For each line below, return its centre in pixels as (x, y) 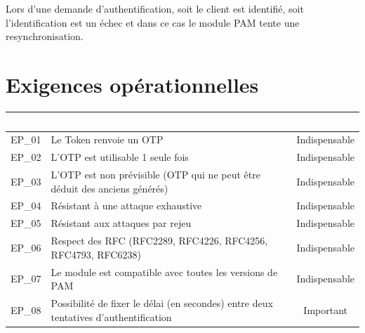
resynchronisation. (45, 36)
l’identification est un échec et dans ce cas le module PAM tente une (153, 22)
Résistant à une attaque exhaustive (126, 205)
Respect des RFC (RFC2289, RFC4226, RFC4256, (159, 241)
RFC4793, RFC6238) (96, 254)
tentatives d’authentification (111, 316)
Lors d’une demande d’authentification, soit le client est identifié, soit (155, 8)
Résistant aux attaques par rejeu (121, 223)
